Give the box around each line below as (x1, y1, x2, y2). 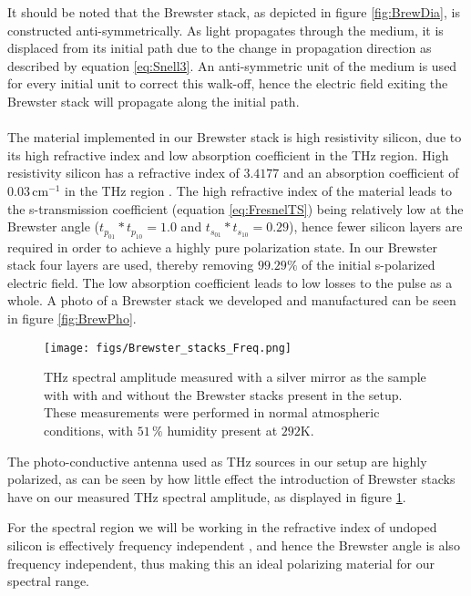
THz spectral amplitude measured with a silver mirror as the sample (44, 367, 426, 386)
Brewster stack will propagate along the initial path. (7, 91, 300, 110)
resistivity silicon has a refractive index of (7, 163, 240, 182)
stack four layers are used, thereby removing (7, 255, 254, 274)
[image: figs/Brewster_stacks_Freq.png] (44, 341, 292, 355)
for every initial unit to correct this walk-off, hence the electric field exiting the (7, 74, 448, 93)
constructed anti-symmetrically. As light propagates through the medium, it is (7, 20, 444, 39)
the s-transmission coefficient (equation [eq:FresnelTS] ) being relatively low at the (7, 199, 464, 218)
